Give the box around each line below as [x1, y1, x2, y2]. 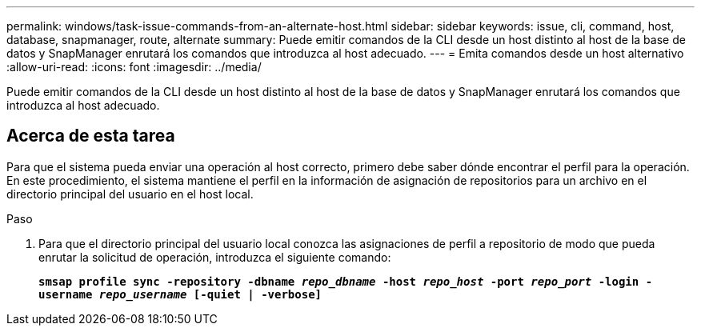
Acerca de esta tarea [6, 126, 175, 146]
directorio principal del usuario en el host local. [6, 186, 254, 201]
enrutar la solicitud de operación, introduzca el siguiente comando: [38, 250, 391, 264]
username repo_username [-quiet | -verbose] [38, 287, 322, 301]
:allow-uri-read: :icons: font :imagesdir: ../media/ [6, 60, 262, 74]
